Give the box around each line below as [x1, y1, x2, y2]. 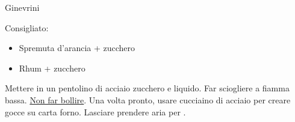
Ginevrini [5, 1, 40, 13]
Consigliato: [5, 21, 49, 34]
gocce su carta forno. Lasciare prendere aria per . [5, 105, 186, 118]
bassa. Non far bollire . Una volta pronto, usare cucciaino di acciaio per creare [5, 93, 291, 106]
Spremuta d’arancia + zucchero [19, 41, 135, 54]
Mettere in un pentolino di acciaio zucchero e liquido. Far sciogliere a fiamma [5, 82, 290, 94]
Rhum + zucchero [19, 61, 85, 74]
